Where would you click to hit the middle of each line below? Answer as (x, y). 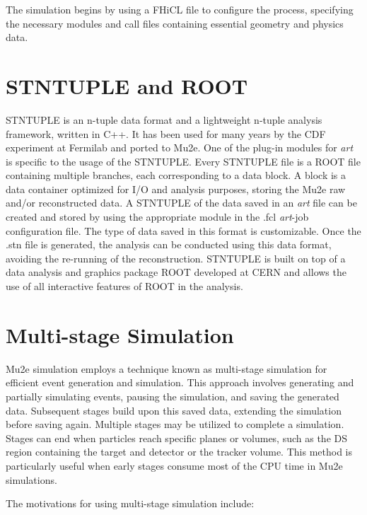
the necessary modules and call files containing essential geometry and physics (175, 23)
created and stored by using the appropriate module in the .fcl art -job (157, 217)
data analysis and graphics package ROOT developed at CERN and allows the (176, 272)
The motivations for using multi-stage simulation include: (130, 503)
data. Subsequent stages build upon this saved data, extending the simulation (174, 410)
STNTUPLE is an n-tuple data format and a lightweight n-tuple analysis (164, 119)
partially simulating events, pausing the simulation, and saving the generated (173, 396)
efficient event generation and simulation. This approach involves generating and (180, 382)
